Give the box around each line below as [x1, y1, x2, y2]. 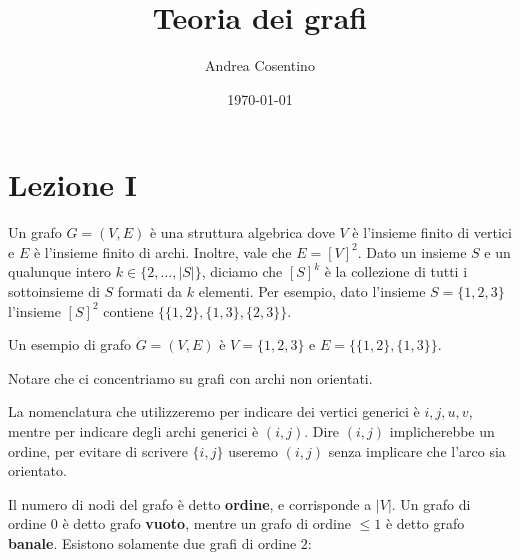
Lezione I [8, 164, 138, 205]
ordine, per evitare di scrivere [8, 440, 188, 461]
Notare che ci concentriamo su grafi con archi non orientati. [8, 367, 373, 388]
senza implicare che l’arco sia [328, 440, 506, 461]
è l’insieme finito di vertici [352, 222, 512, 243]
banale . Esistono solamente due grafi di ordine [8, 532, 297, 553]
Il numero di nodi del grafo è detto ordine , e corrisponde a [8, 493, 372, 514]
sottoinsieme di [8, 281, 100, 302]
